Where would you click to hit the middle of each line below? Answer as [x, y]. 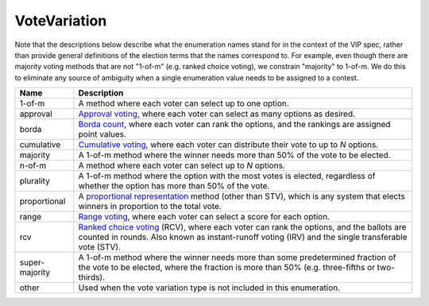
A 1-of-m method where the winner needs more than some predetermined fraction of [237, 258]
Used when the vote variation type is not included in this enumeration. [209, 288]
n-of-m [33, 165]
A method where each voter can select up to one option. [184, 103]
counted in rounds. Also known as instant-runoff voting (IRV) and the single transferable [243, 237]
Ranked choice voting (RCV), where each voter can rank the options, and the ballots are [242, 227]
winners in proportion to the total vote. [150, 207]
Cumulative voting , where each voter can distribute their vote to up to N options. [228, 145]
